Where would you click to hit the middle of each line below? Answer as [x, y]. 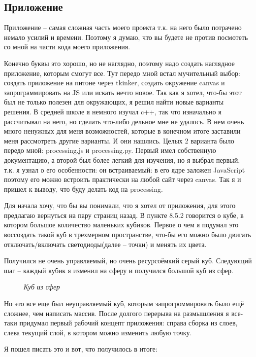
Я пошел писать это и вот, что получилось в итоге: [81, 349]
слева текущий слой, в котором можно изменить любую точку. [98, 332]
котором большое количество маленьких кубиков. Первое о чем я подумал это [121, 225]
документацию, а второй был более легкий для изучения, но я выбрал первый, [122, 160]
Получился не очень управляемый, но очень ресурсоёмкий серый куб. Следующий [128, 261]
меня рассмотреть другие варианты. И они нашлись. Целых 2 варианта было [119, 140]
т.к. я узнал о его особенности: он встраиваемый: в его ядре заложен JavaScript [125, 169]
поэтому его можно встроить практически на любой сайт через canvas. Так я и [123, 179]
